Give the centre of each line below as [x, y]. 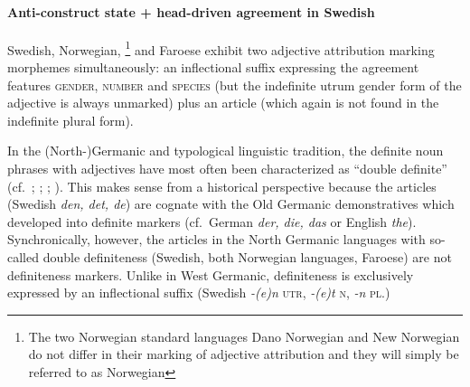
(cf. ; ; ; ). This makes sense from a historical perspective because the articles [222, 186]
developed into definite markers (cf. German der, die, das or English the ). [212, 221]
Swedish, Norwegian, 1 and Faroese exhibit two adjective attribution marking [221, 48]
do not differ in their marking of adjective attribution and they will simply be [244, 354]
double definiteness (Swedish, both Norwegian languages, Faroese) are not [247, 256]
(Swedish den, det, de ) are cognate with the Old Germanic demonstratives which [231, 204]
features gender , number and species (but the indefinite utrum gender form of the [235, 85]
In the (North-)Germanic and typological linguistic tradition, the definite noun [226, 151]
